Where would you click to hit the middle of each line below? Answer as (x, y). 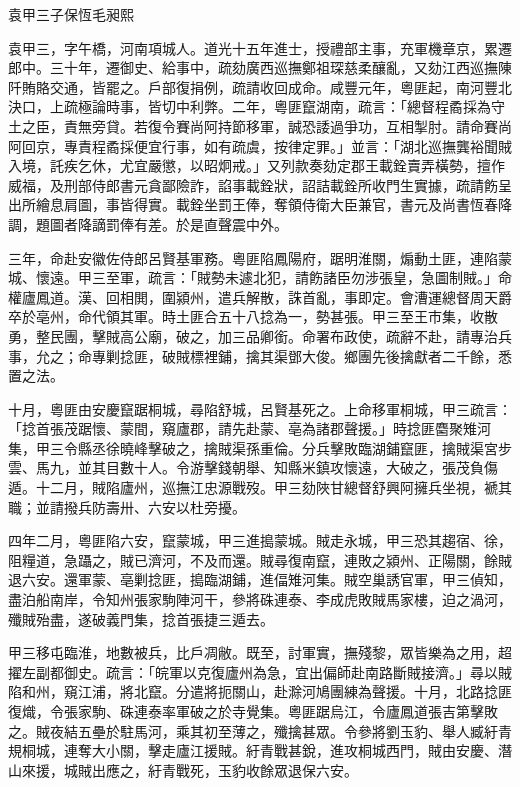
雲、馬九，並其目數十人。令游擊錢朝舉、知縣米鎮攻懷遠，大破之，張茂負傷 (253, 467)
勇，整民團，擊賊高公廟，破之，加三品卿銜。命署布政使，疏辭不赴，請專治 (253, 335)
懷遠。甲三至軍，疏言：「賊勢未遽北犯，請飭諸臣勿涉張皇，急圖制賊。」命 (273, 277)
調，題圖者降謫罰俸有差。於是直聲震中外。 (148, 223)
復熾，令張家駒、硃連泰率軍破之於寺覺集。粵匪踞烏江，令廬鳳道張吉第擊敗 (253, 711)
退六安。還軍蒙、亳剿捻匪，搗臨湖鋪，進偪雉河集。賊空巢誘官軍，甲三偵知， (260, 579)
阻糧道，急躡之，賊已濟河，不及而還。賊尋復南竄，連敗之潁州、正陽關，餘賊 (260, 559)
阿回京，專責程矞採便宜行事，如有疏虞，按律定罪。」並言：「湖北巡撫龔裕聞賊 (260, 145)
